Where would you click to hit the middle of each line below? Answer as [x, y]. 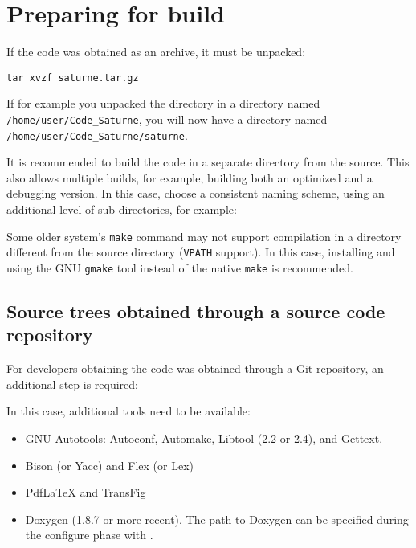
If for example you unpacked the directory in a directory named [163, 103]
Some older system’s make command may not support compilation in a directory [204, 236]
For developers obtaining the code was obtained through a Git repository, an [195, 368]
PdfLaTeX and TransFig [86, 492]
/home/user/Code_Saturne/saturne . [97, 135]
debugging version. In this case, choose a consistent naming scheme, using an [196, 193]
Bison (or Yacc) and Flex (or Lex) [109, 465]
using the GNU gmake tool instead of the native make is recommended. [180, 267]
